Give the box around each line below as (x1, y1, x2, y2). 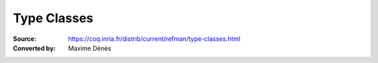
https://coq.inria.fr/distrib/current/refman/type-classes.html (68, 35, 241, 43)
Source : (13, 35, 37, 43)
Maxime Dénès (68, 44, 111, 52)
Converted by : (13, 44, 56, 52)
